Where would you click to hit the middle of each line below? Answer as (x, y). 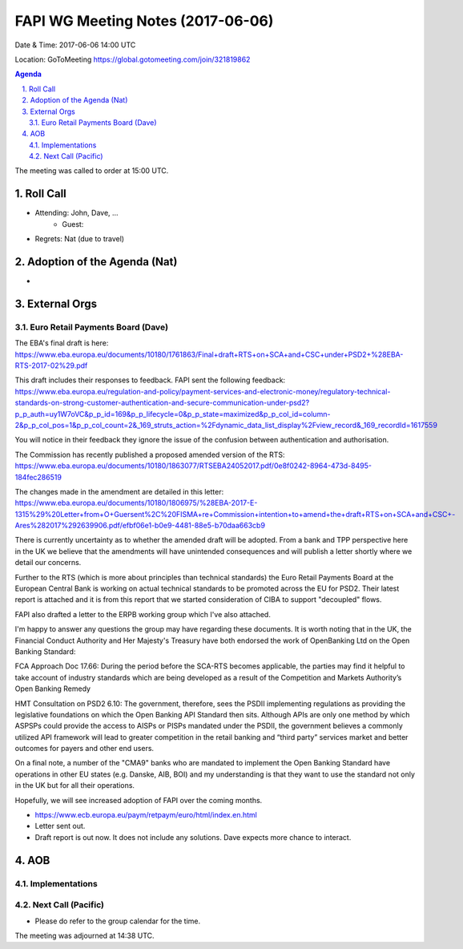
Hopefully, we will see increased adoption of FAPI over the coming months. (139, 800)
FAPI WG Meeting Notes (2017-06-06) (144, 21)
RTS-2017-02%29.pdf (51, 365)
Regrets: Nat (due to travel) (79, 239)
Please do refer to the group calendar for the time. (117, 921)
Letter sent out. (60, 826)
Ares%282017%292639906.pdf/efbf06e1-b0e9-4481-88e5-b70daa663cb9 (140, 526)
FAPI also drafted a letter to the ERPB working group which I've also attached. (143, 614)
